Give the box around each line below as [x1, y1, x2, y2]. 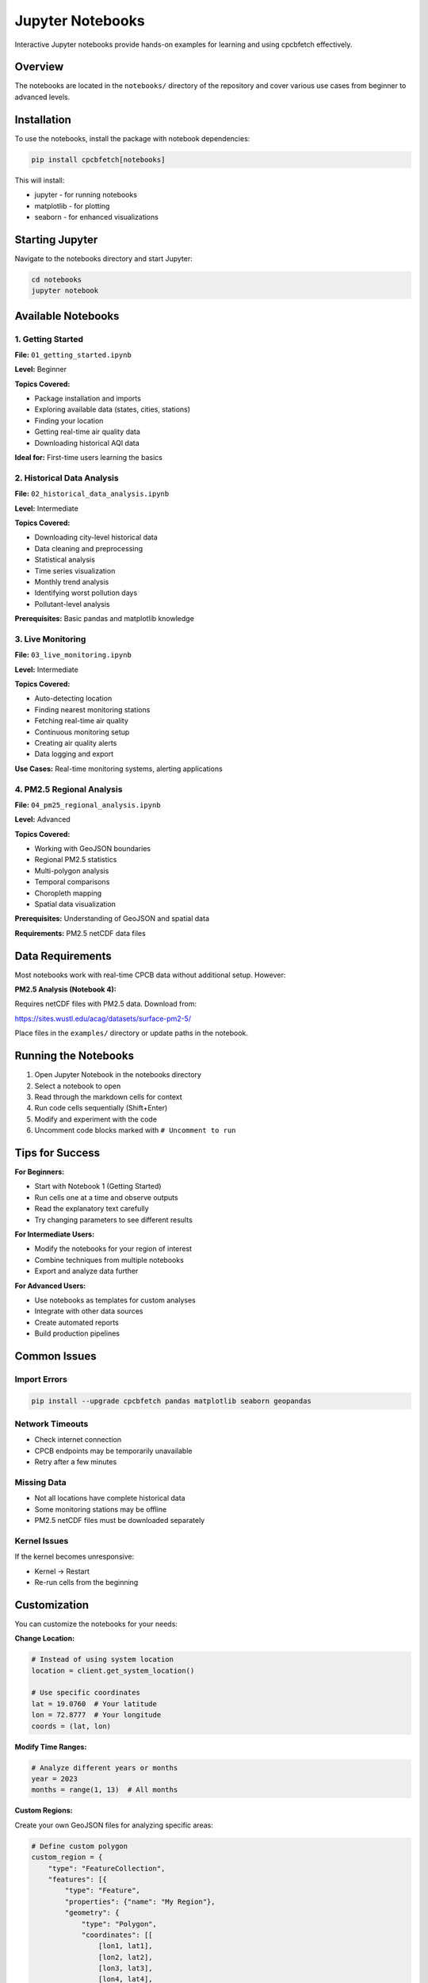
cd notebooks [31, 274, 82, 284]
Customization [14, 1598, 90, 1612]
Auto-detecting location [34, 694, 113, 704]
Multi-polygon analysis [34, 865, 109, 876]
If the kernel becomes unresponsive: [14, 1551, 135, 1562]
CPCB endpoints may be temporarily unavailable [34, 1446, 193, 1456]
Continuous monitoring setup [34, 727, 130, 737]
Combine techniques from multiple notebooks [34, 1255, 184, 1264]
